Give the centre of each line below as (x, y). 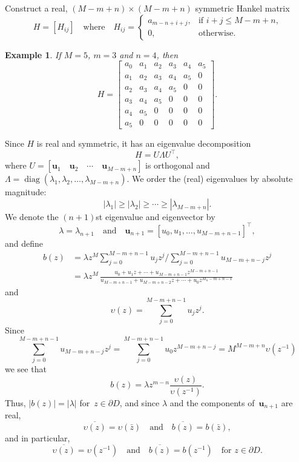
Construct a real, (36, 8)
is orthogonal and (178, 165)
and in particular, (38, 437)
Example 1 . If (33, 54)
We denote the (32, 216)
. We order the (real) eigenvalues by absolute (210, 179)
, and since (140, 402)
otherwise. (217, 34)
